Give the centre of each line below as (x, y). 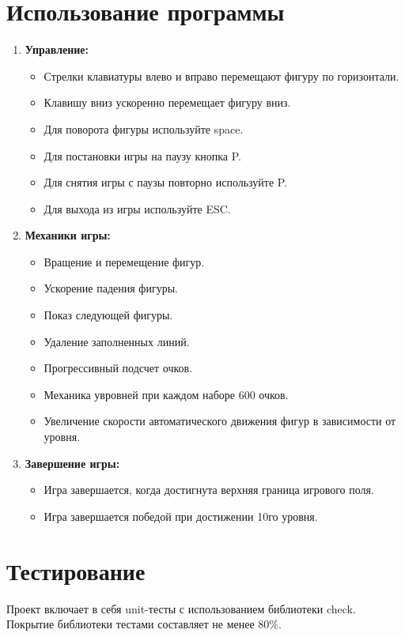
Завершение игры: (72, 463)
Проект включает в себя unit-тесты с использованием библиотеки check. (181, 608)
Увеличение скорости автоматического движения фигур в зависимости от (220, 421)
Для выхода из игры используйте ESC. (137, 208)
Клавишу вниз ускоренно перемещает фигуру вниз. (167, 102)
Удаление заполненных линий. (117, 341)
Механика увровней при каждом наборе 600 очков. (166, 394)
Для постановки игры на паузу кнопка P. (142, 155)
